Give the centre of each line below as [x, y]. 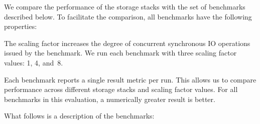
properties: [21, 26]
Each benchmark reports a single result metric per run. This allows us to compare [130, 79]
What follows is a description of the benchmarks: [79, 116]
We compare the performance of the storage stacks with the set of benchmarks [125, 6]
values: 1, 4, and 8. [34, 62]
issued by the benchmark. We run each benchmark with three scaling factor [120, 53]
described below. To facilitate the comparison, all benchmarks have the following [128, 16]
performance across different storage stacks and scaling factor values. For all [121, 89]
